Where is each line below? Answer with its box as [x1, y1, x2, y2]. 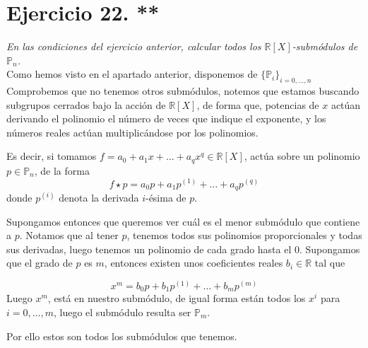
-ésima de [145, 190, 186, 204]
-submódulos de [292, 39, 358, 54]
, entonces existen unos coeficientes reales [104, 255, 283, 270]
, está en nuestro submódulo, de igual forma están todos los [47, 291, 306, 306]
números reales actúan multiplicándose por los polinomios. [6, 124, 259, 139]
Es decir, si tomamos [6, 149, 97, 163]
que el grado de [6, 255, 73, 270]
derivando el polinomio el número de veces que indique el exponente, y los [6, 111, 326, 126]
